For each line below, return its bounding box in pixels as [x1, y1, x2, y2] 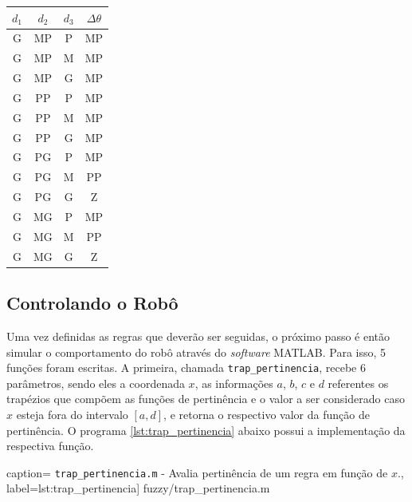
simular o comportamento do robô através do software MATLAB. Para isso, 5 [6, 343, 386, 360]
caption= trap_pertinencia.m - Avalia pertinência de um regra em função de [6, 464, 388, 480]
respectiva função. [6, 437, 94, 454]
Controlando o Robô [6, 291, 179, 315]
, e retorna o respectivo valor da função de [163, 405, 370, 422]
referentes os [328, 374, 389, 391]
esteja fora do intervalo [16, 405, 128, 422]
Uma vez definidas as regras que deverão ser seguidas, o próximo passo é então [6, 327, 390, 344]
